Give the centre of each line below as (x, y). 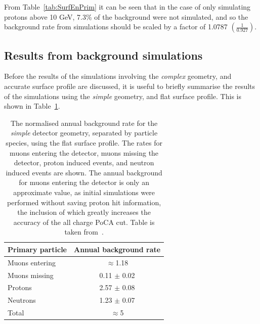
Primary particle (37, 249)
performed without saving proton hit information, (84, 202)
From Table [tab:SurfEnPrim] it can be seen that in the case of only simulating (127, 7)
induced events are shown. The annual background (84, 172)
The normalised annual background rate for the (84, 123)
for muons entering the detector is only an (84, 182)
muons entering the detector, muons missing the (84, 152)
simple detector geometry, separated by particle (84, 133)
